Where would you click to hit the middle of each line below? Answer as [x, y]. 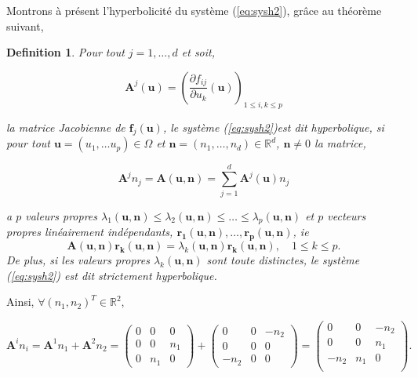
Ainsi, [20, 302]
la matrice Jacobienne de [66, 127]
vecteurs [347, 215]
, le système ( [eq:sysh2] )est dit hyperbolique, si [273, 127]
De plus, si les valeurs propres [78, 260]
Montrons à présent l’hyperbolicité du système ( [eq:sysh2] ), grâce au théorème [194, 10]
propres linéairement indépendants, [90, 232]
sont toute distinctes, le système [283, 260]
